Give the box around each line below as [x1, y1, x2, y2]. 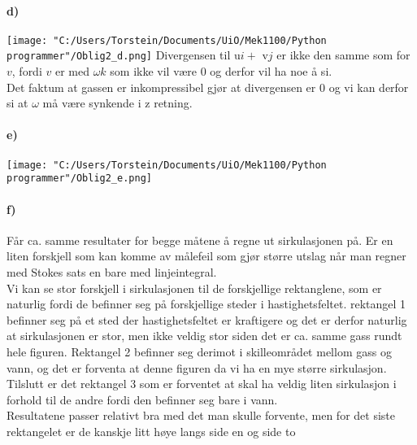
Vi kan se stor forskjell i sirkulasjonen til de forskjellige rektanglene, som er [7, 279, 382, 296]
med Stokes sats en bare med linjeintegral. [7, 263, 217, 280]
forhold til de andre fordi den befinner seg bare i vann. [7, 390, 278, 408]
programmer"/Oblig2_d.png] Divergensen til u [7, 46, 241, 63]
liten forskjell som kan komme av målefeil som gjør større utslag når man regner [7, 247, 406, 264]
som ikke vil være [110, 63, 197, 80]
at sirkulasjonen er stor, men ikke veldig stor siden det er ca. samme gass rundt [7, 327, 402, 344]
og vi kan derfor [328, 78, 409, 95]
